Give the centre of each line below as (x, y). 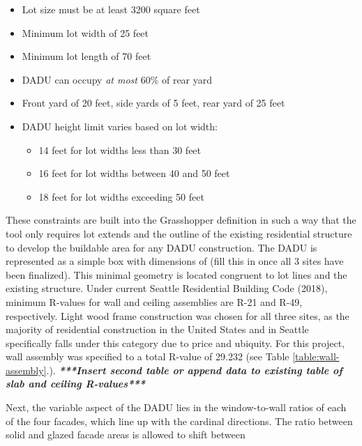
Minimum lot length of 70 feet (86, 56)
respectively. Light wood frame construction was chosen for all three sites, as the (178, 315)
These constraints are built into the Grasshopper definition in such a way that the (181, 220)
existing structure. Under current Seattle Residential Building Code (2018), (167, 288)
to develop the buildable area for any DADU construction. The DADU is (161, 247)
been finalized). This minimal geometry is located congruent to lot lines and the (176, 274)
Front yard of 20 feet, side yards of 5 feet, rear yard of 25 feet (153, 103)
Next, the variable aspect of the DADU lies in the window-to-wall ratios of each (176, 407)
